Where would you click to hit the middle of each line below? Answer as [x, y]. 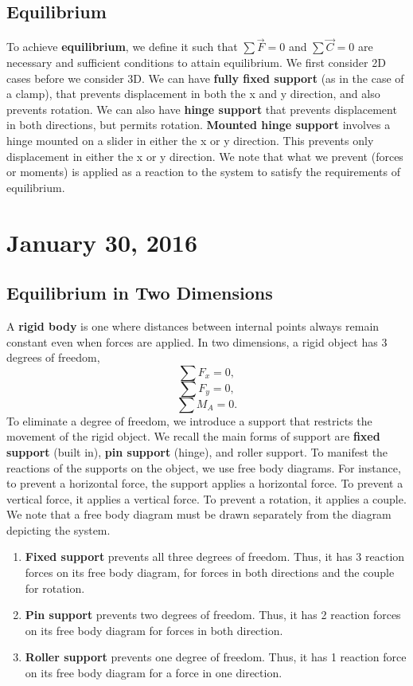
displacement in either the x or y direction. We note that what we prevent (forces [205, 156]
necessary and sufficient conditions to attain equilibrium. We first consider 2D [196, 63]
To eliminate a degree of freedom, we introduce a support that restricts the [189, 420]
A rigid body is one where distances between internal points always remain [193, 325]
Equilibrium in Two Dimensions [140, 293]
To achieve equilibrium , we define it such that [122, 47]
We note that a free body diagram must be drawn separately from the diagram [199, 514]
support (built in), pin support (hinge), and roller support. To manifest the [197, 451]
